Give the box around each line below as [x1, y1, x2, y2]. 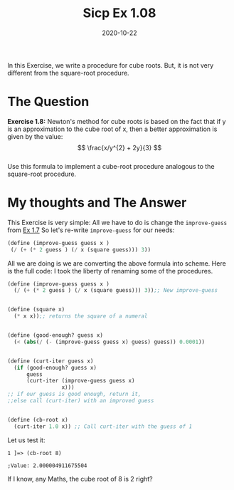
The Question [7, 94, 90, 110]
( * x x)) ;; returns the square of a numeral [14, 313, 148, 320]
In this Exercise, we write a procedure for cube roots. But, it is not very [7, 61, 214, 69]
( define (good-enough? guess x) [7, 332, 103, 339]
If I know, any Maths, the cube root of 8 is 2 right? [7, 474, 153, 483]
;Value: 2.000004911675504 [7, 462, 87, 469]
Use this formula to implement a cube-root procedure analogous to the [7, 162, 215, 170]
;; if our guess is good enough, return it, [7, 390, 142, 398]
